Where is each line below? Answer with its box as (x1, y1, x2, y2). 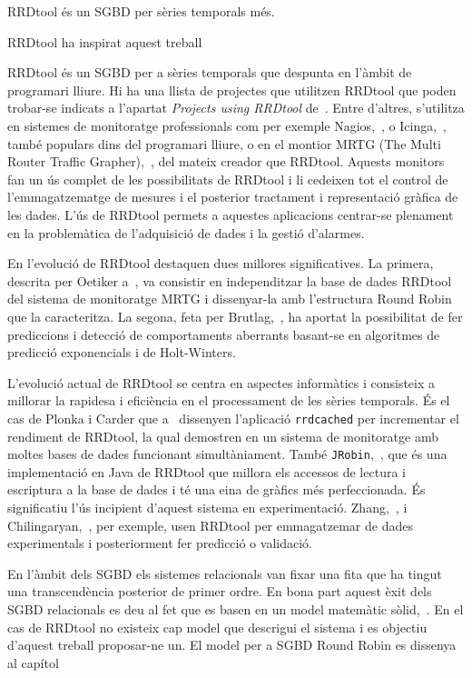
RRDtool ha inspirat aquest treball (7, 32, 202, 51)
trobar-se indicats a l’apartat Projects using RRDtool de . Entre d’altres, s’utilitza (7, 98, 465, 117)
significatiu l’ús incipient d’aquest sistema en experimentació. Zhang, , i (7, 497, 408, 516)
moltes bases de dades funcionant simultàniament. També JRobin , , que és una (7, 444, 447, 464)
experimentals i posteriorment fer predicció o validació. (7, 533, 312, 553)
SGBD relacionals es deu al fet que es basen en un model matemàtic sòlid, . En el (7, 599, 464, 618)
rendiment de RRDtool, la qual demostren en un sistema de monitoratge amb (7, 426, 438, 445)
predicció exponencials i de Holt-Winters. (7, 343, 236, 362)
